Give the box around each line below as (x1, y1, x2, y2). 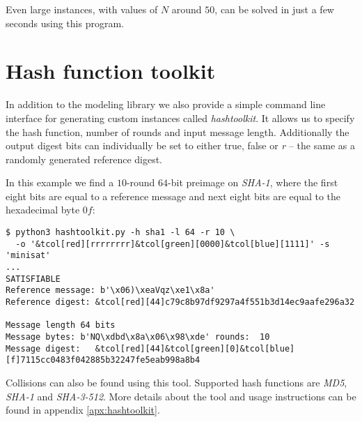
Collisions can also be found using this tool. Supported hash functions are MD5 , (6, 375, 347, 389)
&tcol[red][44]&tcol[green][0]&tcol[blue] (95, 343, 295, 354)
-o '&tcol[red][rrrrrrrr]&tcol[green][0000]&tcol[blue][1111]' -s (15, 239, 330, 249)
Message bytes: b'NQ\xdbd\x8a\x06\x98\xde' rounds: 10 (6, 331, 270, 342)
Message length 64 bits (6, 320, 116, 331)
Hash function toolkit (6, 56, 216, 85)
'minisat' (6, 250, 51, 261)
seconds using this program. (6, 15, 124, 30)
